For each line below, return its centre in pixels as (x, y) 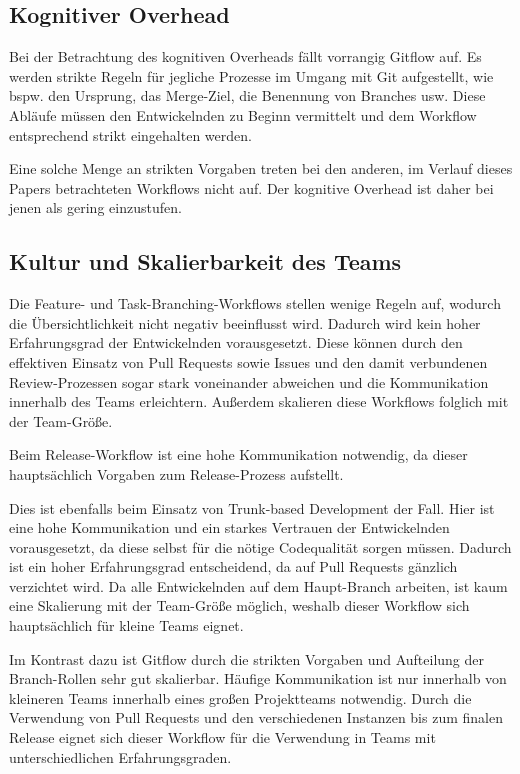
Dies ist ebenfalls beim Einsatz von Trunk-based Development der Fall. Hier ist (252, 507)
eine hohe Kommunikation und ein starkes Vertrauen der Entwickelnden (229, 527)
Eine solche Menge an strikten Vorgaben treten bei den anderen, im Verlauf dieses (261, 168)
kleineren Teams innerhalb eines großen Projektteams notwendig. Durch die (240, 697)
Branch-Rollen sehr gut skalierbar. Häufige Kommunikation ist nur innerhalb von (258, 678)
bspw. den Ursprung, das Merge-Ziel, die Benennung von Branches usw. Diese (247, 95)
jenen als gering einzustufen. (95, 207)
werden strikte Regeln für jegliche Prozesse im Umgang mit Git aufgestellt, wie (251, 75)
